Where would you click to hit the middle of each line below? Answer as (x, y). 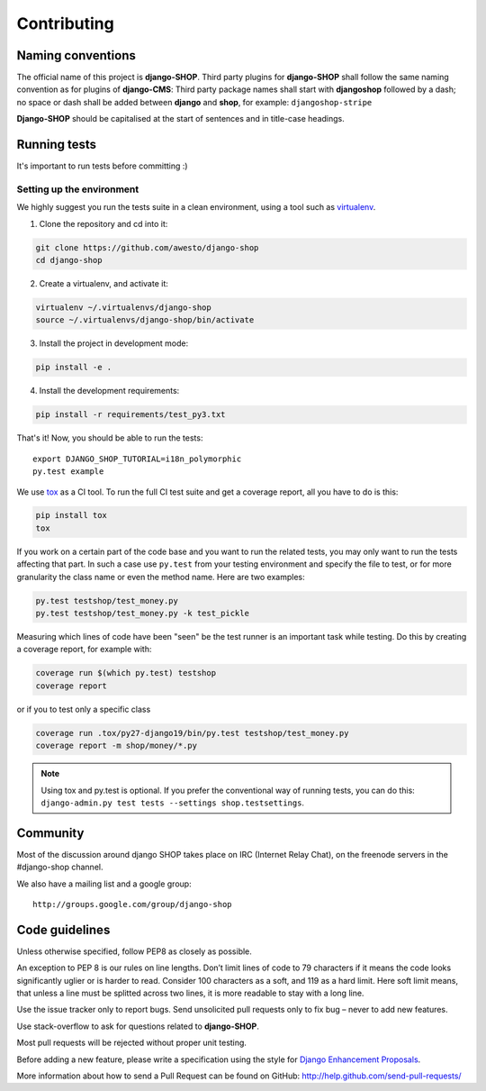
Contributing (65, 23)
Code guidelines (63, 929)
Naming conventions (76, 55)
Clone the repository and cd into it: (103, 223)
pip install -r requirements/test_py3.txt (130, 415)
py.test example (68, 472)
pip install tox (72, 515)
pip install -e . (74, 368)
